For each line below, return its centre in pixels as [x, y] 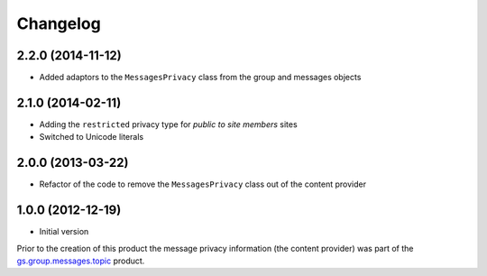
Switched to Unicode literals [92, 137]
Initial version [64, 232]
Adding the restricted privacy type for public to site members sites [168, 124]
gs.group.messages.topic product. [81, 261]
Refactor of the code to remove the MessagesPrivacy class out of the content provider [203, 184]
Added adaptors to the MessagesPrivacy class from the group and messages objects [200, 78]
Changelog [59, 23]
